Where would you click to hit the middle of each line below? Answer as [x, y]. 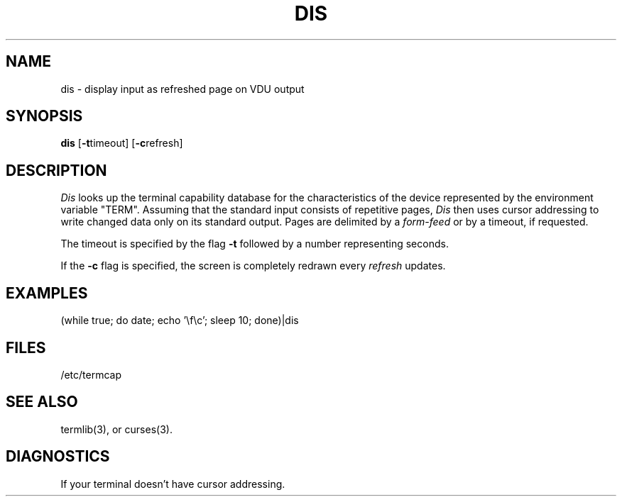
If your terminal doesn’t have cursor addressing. [173, 484]
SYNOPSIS [44, 116]
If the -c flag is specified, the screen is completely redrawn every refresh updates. [253, 266]
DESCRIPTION [56, 170]
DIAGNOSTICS [58, 457]
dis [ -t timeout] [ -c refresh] [122, 143]
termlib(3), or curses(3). [116, 429]
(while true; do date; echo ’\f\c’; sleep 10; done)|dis [180, 320]
